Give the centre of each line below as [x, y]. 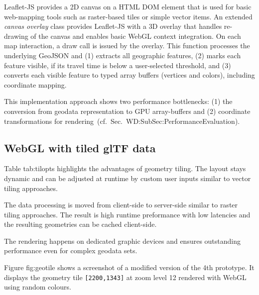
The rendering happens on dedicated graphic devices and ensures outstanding [123, 241]
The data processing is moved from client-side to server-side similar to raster [121, 205]
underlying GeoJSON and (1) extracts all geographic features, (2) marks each [123, 55]
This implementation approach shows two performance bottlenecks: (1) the [118, 101]
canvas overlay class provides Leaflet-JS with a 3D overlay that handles [113, 26]
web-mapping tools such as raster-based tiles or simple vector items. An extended [128, 16]
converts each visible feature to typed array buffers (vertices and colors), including [129, 75]
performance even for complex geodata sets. [71, 250]
